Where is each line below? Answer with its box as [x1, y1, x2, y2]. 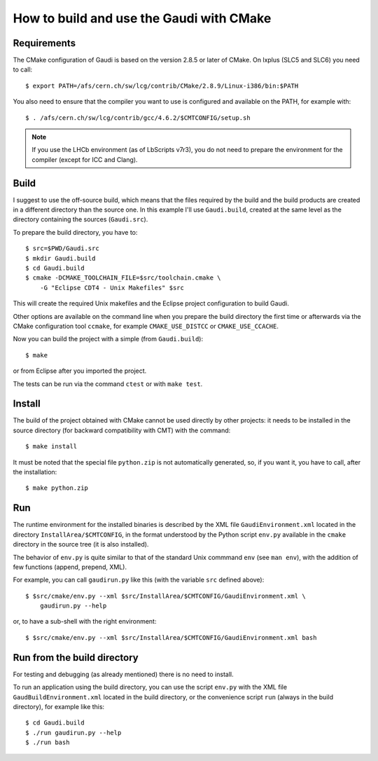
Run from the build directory [13, 652, 139, 664]
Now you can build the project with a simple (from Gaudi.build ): [13, 335, 203, 343]
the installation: [13, 468, 57, 477]
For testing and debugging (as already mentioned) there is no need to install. [13, 670, 234, 678]
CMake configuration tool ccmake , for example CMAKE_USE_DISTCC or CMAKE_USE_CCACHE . [13, 322, 279, 330]
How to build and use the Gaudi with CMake [13, 11, 272, 26]
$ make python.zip [25, 484, 89, 492]
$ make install [25, 442, 78, 451]
